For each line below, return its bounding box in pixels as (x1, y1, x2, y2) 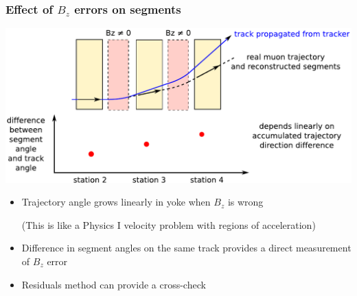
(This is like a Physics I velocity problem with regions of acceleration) (21, 217, 316, 232)
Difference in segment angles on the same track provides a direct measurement (21, 241, 352, 255)
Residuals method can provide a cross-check (21, 277, 206, 291)
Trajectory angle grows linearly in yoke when (21, 195, 211, 209)
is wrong (227, 195, 264, 209)
